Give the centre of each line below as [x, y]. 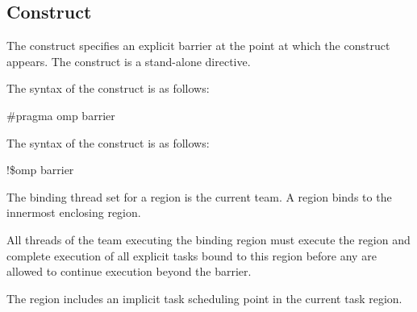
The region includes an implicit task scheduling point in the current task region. [204, 298]
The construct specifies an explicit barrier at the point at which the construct [198, 46]
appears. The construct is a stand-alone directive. [129, 61]
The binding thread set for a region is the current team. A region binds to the [199, 196]
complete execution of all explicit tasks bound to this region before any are [192, 255]
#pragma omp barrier [61, 115]
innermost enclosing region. [74, 212]
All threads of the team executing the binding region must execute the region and [208, 239]
